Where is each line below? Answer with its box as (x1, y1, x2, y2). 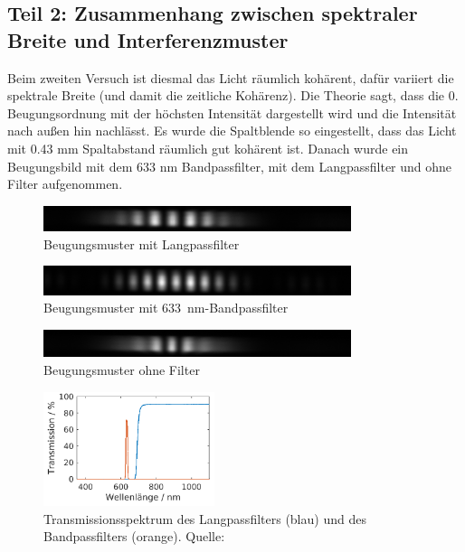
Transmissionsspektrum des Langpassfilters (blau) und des (43, 509, 366, 528)
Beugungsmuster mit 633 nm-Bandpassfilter (43, 298, 289, 317)
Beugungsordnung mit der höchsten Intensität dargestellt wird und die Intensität (7, 103, 457, 122)
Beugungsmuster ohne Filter (43, 360, 200, 379)
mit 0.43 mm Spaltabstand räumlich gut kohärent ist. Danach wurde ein (7, 138, 409, 157)
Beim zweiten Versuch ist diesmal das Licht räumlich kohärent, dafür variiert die (7, 68, 454, 87)
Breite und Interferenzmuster (7, 25, 289, 53)
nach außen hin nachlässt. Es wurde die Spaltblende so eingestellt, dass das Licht (7, 121, 457, 140)
